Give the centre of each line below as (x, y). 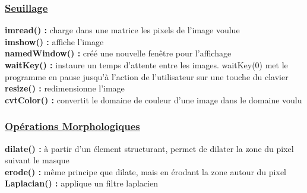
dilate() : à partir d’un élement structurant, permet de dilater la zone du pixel (149, 148)
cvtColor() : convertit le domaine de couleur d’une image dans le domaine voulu (153, 99)
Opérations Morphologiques (72, 126)
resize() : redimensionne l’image (65, 88)
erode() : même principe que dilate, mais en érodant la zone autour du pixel (145, 171)
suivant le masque (37, 160)
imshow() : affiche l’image (54, 41)
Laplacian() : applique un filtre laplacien (81, 183)
